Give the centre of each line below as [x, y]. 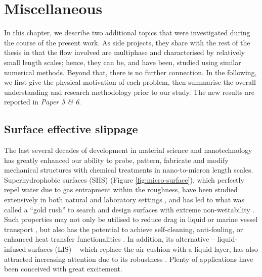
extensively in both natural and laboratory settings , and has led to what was [124, 200]
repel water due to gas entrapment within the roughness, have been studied [121, 189]
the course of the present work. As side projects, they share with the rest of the [127, 42]
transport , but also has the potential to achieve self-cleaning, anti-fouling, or [124, 229]
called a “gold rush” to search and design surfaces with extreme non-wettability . [129, 209]
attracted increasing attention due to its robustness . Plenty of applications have [129, 259]
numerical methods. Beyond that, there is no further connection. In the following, [130, 72]
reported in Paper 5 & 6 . [43, 102]
